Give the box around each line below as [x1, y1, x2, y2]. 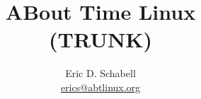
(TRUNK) [49, 25, 152, 54]
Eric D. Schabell [65, 66, 136, 81]
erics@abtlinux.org [60, 79, 141, 94]
